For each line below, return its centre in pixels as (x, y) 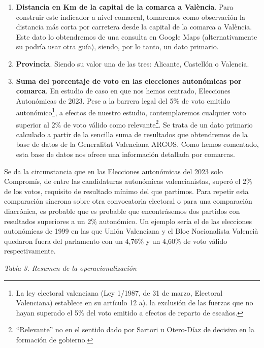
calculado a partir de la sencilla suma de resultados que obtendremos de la (132, 134)
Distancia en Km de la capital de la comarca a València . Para (125, 7)
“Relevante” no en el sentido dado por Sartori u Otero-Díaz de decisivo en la (135, 329)
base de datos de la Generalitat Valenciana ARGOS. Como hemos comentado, (137, 144)
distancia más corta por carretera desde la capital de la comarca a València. (134, 27)
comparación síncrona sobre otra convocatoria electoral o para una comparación (128, 201)
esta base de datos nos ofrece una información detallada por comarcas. (125, 154)
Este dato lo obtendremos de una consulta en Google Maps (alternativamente (137, 36)
